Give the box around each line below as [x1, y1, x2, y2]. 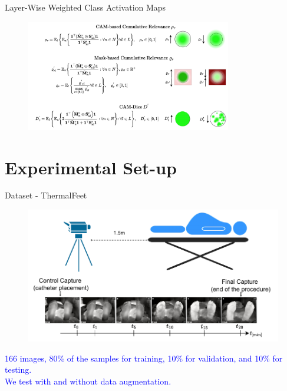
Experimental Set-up [5, 155, 177, 179]
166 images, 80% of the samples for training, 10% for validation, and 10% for [5, 352, 283, 364]
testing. [5, 363, 32, 376]
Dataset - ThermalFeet [5, 189, 87, 201]
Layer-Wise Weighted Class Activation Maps [5, 1, 166, 13]
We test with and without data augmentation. [5, 375, 171, 387]
